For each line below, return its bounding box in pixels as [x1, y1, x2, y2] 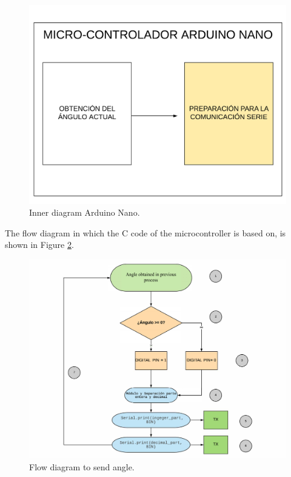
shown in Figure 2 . [5, 238, 74, 251]
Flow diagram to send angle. [29, 461, 135, 473]
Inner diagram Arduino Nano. [29, 206, 140, 219]
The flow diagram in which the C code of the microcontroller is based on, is [5, 226, 286, 239]
